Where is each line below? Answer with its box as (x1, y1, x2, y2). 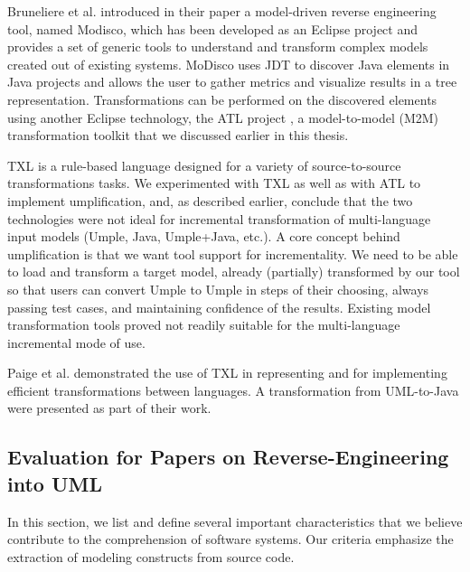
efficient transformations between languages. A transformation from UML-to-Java (7, 380, 459, 399)
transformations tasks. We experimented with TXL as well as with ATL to (7, 173, 421, 192)
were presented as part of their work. (7, 399, 211, 417)
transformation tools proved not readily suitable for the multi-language (7, 315, 400, 334)
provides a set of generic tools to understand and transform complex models (7, 37, 428, 56)
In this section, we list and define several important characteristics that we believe (7, 511, 463, 530)
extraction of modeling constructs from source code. (7, 547, 295, 566)
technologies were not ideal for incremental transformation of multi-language (7, 209, 431, 228)
